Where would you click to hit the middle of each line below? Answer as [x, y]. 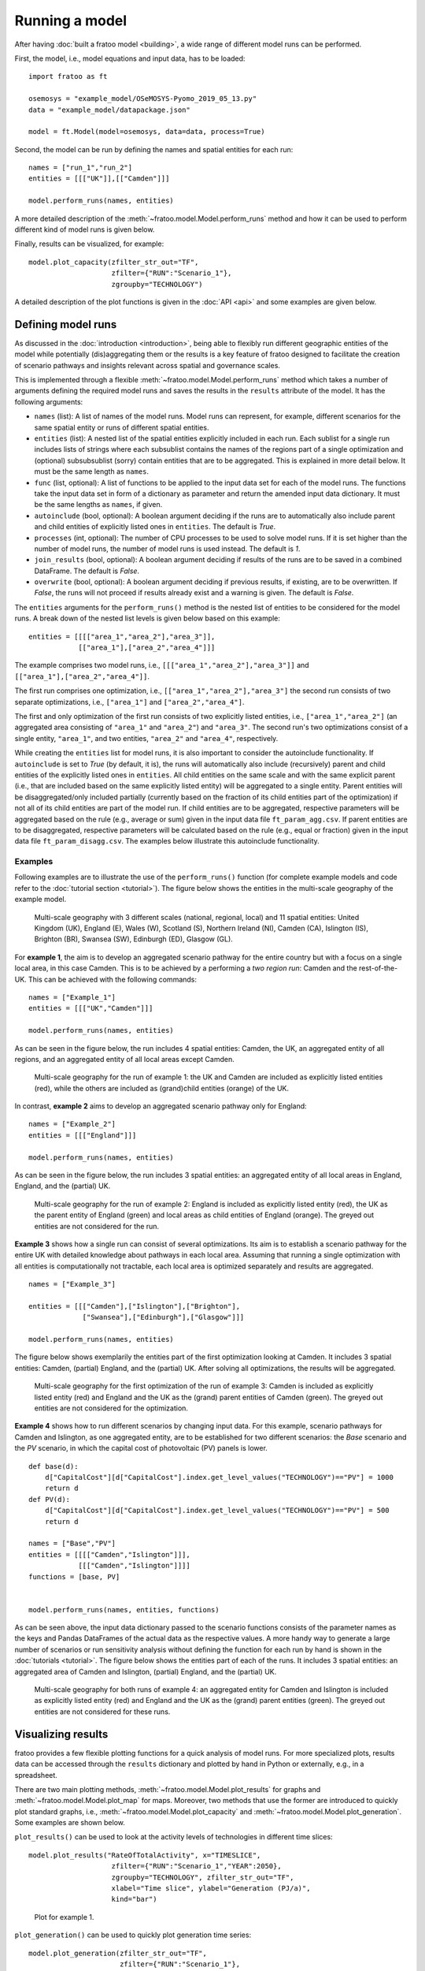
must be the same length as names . [92, 471]
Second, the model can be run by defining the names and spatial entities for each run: [154, 149]
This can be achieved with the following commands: [112, 979]
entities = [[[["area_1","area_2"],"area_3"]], [122, 636]
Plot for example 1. [64, 1917]
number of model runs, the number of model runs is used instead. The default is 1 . [167, 549]
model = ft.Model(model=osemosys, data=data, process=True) [147, 132]
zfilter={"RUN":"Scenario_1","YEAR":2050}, [197, 1866]
